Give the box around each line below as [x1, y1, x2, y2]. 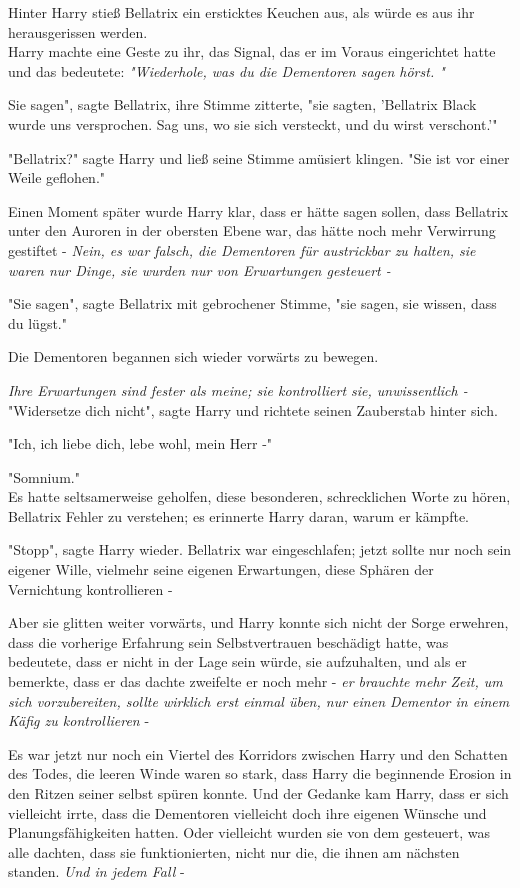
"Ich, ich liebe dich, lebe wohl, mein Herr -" [8, 433, 273, 454]
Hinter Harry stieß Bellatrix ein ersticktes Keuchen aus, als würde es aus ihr [8, 2, 475, 22]
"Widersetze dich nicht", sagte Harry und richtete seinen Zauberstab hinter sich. [8, 399, 498, 420]
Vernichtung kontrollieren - [8, 578, 173, 599]
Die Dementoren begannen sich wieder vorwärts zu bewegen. [8, 346, 379, 367]
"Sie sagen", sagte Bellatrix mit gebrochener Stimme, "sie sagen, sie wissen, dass [8, 293, 497, 314]
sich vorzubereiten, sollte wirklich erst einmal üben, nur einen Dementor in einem [8, 690, 510, 711]
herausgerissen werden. [8, 21, 148, 42]
